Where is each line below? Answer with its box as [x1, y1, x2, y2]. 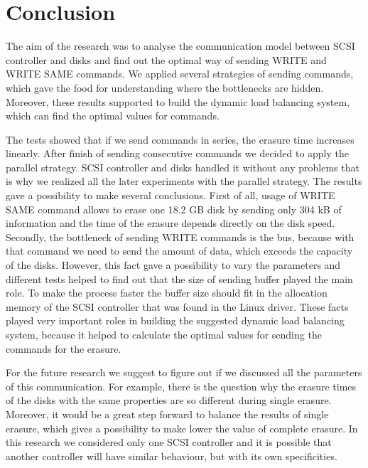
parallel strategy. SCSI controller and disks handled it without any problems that [6, 159, 359, 174]
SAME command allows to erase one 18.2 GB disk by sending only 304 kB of [6, 201, 342, 216]
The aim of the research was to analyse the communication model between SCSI [6, 38, 355, 53]
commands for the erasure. [6, 341, 121, 356]
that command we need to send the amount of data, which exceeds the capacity [6, 243, 353, 258]
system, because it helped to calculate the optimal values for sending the [6, 327, 322, 341]
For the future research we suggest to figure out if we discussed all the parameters [6, 365, 362, 380]
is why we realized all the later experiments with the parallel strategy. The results [6, 174, 362, 188]
